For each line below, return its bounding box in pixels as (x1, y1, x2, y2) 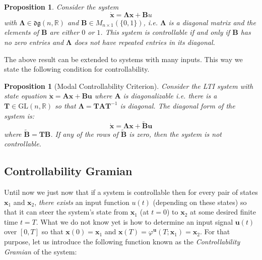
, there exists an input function (34, 196, 129, 207)
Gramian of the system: (4, 246, 77, 256)
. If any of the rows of (50, 128, 118, 139)
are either (49, 27, 80, 37)
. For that (200, 226, 230, 237)
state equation (4, 90, 47, 101)
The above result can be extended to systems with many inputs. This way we (4, 54, 243, 64)
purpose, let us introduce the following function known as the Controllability (4, 236, 240, 246)
